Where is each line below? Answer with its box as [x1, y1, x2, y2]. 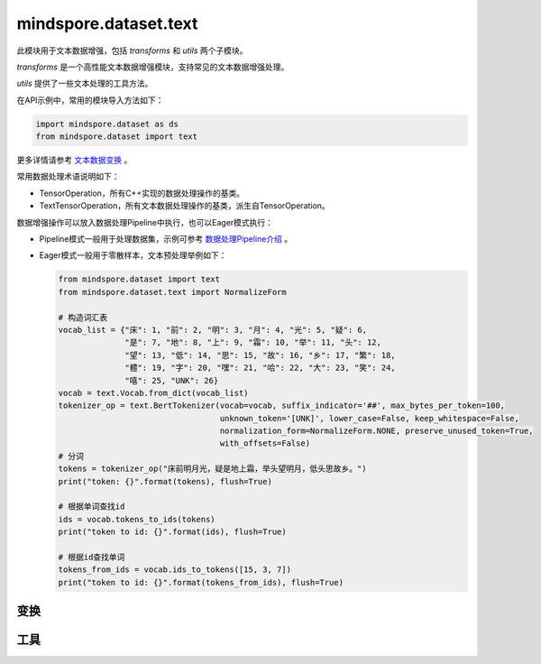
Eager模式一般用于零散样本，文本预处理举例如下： [39, 250, 227, 261]
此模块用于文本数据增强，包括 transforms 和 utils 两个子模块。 [16, 45, 248, 56]
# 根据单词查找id [58, 502, 125, 512]
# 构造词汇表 [58, 312, 108, 322]
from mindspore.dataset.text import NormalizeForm [58, 287, 288, 297]
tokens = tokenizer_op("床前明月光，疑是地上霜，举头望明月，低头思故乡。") [58, 464, 367, 474]
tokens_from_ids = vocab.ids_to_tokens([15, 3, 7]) [58, 565, 292, 575]
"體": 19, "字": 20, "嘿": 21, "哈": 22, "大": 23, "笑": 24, [124, 363, 396, 373]
